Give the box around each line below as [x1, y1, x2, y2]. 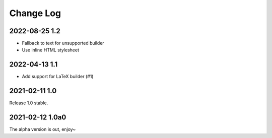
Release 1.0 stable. [9, 100, 48, 106]
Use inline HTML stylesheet [22, 47, 79, 53]
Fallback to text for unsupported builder [22, 40, 104, 46]
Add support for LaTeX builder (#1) [22, 74, 94, 80]
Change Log [9, 8, 61, 19]
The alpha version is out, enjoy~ [9, 126, 76, 132]
